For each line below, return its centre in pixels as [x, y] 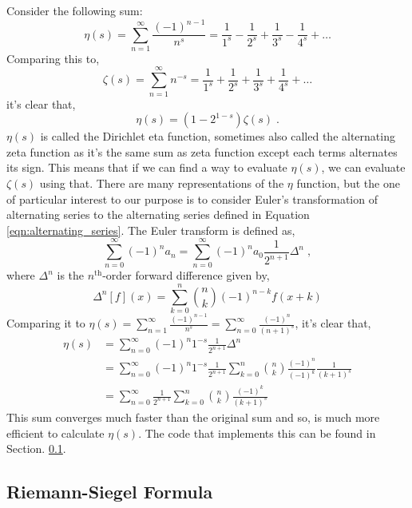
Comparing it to [46, 323]
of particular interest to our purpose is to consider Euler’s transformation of [192, 198]
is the [71, 275]
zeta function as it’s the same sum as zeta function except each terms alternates [202, 151]
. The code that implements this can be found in [257, 433]
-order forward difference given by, [186, 275]
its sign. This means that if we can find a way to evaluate [147, 167]
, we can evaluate [363, 167]
